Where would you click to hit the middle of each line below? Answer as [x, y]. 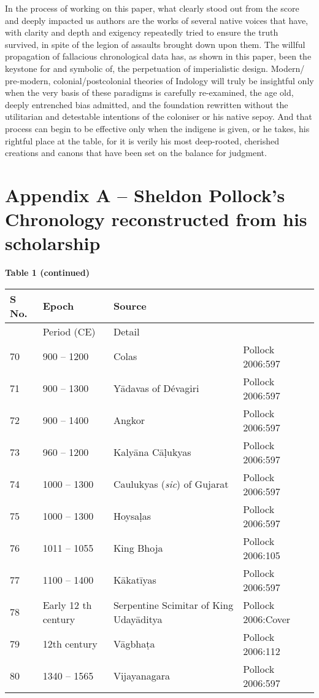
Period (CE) [69, 331]
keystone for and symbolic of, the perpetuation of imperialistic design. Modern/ [155, 68]
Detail [126, 331]
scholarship [53, 243]
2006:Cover [267, 619]
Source [130, 306]
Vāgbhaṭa [134, 644]
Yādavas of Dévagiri [156, 388]
